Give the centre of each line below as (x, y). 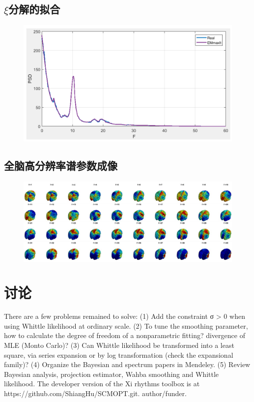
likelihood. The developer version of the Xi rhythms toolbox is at (102, 384)
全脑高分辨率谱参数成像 (61, 166)
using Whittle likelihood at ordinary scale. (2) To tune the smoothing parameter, (126, 325)
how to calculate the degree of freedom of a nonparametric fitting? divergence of (125, 335)
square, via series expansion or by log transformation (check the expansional (119, 355)
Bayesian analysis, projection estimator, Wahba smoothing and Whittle (112, 374)
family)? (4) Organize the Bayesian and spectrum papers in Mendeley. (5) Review (127, 364)
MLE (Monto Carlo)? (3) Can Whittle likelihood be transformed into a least (119, 345)
